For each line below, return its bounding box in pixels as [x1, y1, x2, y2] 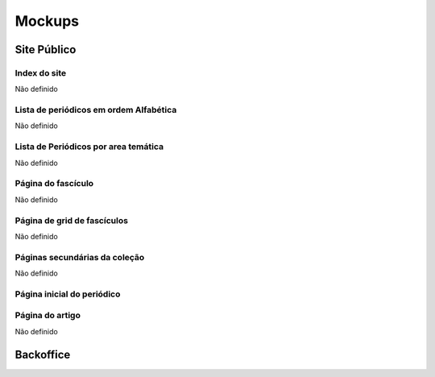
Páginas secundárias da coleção [14, 251, 145, 263]
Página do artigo [14, 310, 81, 321]
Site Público [14, 43, 77, 56]
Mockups [14, 12, 80, 30]
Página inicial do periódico [14, 288, 121, 300]
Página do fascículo [14, 178, 94, 189]
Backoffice [14, 347, 71, 362]
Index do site [14, 67, 67, 78]
